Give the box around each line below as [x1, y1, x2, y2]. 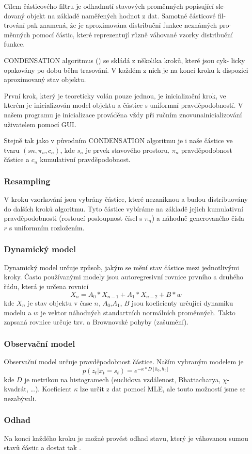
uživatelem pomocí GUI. [4, 119, 77, 129]
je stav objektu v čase [27, 297, 92, 308]
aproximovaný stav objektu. [4, 74, 86, 84]
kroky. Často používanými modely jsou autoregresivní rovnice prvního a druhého [4, 272, 244, 282]
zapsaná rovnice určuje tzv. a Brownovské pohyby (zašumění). [4, 317, 189, 327]
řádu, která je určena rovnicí [4, 281, 89, 291]
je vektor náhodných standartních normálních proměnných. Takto [40, 307, 236, 317]
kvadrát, [4, 384, 29, 394]
